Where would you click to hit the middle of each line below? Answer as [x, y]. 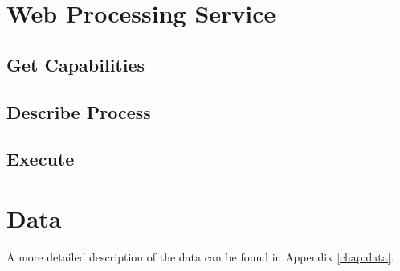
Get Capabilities [76, 64]
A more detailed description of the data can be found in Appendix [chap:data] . [200, 256]
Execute [41, 159]
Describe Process [79, 111]
